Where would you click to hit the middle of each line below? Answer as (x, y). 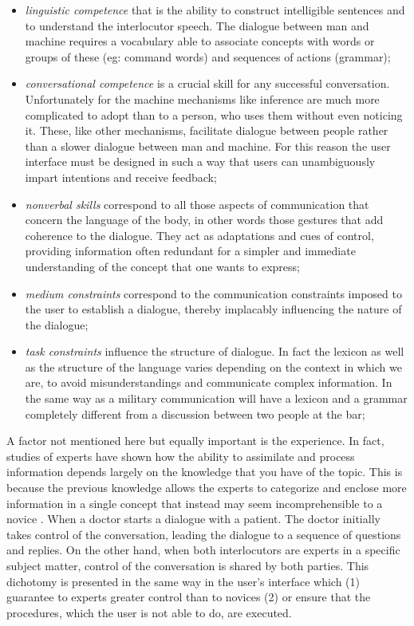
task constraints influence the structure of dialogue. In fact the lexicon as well (215, 351)
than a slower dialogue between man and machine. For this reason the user (208, 146)
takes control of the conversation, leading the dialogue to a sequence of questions (204, 534)
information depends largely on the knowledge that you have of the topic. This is (205, 472)
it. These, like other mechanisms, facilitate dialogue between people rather (207, 130)
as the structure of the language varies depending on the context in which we (213, 366)
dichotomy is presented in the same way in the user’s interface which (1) (183, 581)
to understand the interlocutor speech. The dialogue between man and (197, 25)
